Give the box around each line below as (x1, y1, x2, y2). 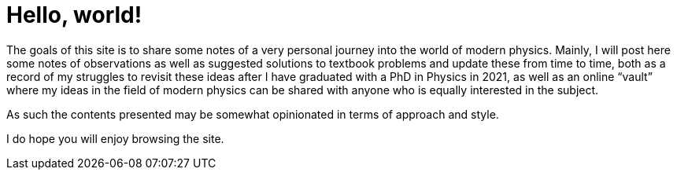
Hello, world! (6, 2, 142, 28)
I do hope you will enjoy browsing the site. (6, 131, 224, 145)
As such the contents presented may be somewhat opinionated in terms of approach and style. (6, 107, 499, 121)
